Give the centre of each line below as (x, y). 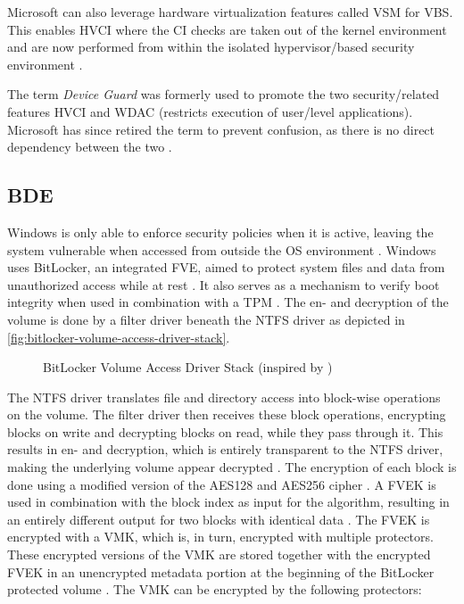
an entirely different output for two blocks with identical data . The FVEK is (219, 519)
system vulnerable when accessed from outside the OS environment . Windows (222, 249)
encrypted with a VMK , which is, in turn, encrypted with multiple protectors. (220, 537)
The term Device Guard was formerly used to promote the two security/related (224, 94)
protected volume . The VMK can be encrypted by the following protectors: (215, 589)
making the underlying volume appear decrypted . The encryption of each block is (232, 467)
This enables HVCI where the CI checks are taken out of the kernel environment (227, 29)
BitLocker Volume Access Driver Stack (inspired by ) (188, 367)
